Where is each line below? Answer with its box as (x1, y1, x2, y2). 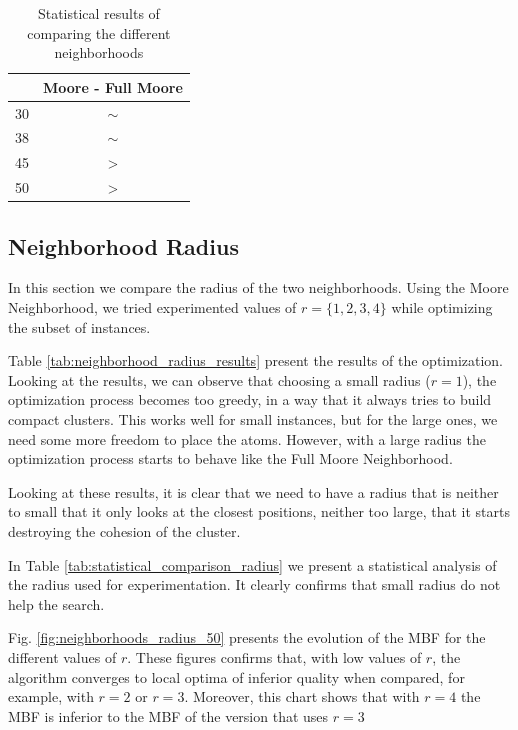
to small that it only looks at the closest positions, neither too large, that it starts (8, 501, 510, 522)
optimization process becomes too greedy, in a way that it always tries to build (8, 389, 492, 410)
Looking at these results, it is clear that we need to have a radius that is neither (8, 481, 499, 502)
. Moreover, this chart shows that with (184, 686, 420, 707)
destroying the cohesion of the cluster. (8, 520, 241, 541)
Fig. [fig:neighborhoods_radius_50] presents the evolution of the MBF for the (8, 627, 486, 648)
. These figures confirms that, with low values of (127, 646, 422, 667)
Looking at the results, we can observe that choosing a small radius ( (8, 369, 431, 390)
